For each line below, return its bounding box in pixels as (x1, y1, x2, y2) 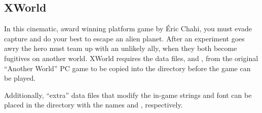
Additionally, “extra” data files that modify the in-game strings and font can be (4, 89, 252, 100)
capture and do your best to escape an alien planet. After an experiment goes (4, 33, 245, 43)
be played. (4, 73, 36, 83)
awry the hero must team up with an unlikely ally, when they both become (4, 43, 237, 53)
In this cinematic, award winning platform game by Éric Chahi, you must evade (4, 23, 252, 34)
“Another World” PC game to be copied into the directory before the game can (4, 63, 251, 73)
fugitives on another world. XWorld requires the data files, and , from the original (4, 52, 258, 63)
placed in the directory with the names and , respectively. (4, 99, 183, 110)
